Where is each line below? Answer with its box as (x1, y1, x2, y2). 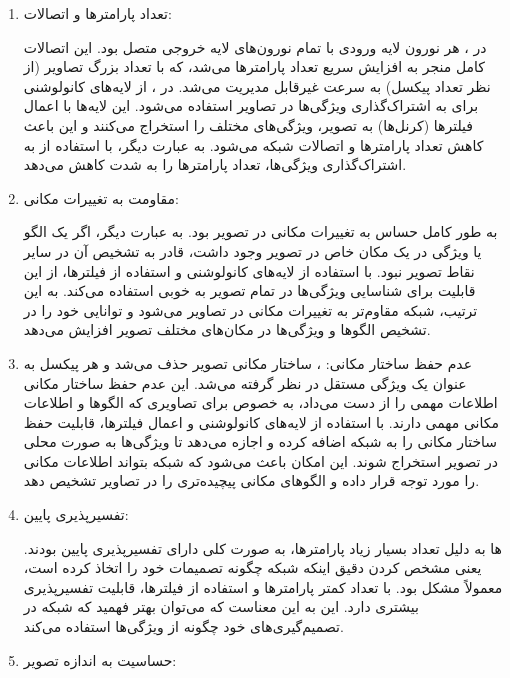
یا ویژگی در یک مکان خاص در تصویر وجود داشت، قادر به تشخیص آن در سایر (23, 240, 482, 261)
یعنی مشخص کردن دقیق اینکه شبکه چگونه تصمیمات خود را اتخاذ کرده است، (23, 557, 482, 578)
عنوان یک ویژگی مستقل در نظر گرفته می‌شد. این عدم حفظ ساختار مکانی (23, 372, 467, 393)
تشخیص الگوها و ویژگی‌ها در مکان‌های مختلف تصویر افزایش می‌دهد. (23, 319, 431, 340)
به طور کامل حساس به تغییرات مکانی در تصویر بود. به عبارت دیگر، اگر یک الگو (23, 221, 498, 242)
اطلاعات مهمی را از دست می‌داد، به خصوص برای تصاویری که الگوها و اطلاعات (23, 392, 498, 413)
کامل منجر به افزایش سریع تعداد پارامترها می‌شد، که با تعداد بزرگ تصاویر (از (23, 56, 486, 77)
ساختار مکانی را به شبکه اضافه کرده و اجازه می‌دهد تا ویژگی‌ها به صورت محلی (23, 431, 498, 452)
